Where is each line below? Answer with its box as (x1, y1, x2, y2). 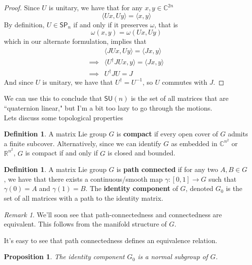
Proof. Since (4, 2, 40, 12)
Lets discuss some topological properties (4, 112, 123, 122)
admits (228, 129, 248, 139)
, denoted (185, 183, 214, 193)
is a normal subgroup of (137, 251, 208, 262)
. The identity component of (85, 183, 178, 193)
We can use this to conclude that (4, 93, 102, 103)
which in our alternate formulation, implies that (4, 36, 147, 46)
